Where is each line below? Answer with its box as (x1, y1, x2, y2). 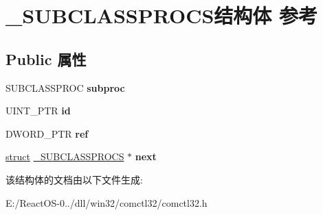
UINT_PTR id (5, 103, 71, 118)
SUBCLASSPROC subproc (5, 80, 125, 94)
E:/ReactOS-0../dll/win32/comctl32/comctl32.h (5, 195, 208, 210)
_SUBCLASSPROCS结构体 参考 (5, 1, 318, 29)
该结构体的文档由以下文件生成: (5, 172, 143, 186)
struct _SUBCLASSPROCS (5, 149, 124, 164)
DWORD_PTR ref (5, 126, 89, 140)
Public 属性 (5, 48, 87, 69)
